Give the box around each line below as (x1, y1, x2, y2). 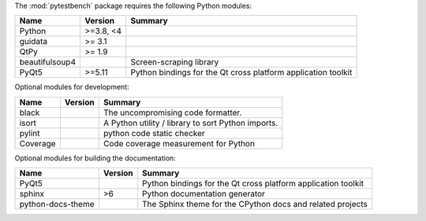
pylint (19, 127, 40, 138)
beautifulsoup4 (19, 57, 77, 68)
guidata (19, 36, 47, 47)
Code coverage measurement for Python (103, 138, 256, 149)
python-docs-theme (19, 199, 95, 210)
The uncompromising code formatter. (103, 107, 242, 118)
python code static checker (103, 127, 205, 138)
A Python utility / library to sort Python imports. (103, 117, 278, 128)
